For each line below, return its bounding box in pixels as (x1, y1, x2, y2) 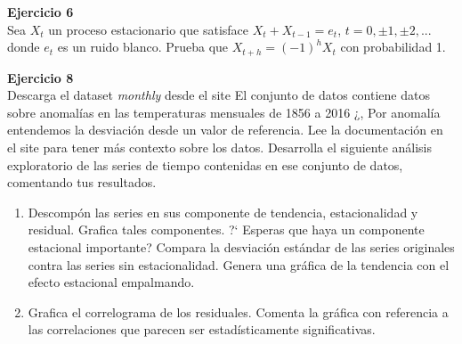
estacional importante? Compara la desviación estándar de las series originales (28, 237, 455, 256)
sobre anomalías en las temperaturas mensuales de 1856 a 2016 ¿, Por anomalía (7, 102, 441, 121)
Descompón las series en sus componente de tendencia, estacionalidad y (28, 202, 418, 221)
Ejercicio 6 (7, 3, 74, 20)
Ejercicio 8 (7, 68, 74, 86)
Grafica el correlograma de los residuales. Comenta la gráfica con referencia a (28, 302, 449, 321)
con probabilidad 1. (340, 37, 446, 56)
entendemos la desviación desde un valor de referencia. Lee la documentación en (7, 120, 443, 139)
